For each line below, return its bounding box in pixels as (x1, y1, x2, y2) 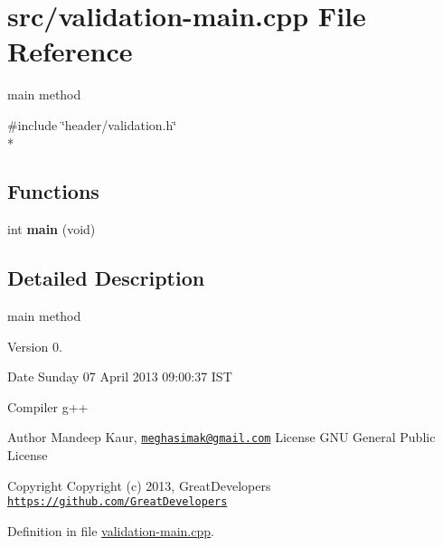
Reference (7, 33, 133, 70)
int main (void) (7, 220, 96, 239)
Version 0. (7, 336, 62, 355)
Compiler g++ (7, 397, 89, 416)
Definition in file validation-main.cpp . (7, 521, 214, 540)
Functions (7, 177, 99, 205)
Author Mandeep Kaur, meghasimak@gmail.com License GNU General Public (7, 428, 436, 447)
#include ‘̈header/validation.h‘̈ (7, 115, 177, 134)
